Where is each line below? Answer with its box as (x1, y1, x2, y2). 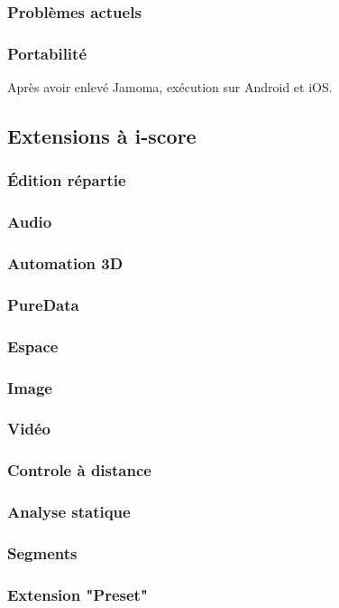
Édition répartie (7, 169, 126, 192)
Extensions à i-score (7, 122, 197, 150)
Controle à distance (7, 459, 151, 482)
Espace (7, 334, 59, 357)
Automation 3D (7, 252, 124, 275)
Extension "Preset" (7, 583, 148, 605)
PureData (7, 293, 79, 315)
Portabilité (7, 42, 87, 64)
